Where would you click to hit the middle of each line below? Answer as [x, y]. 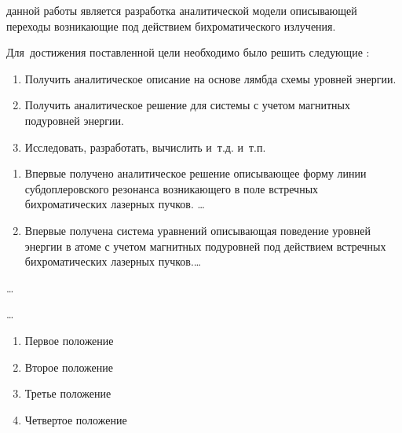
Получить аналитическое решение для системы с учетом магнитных [187, 105]
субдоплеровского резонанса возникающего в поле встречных [172, 188]
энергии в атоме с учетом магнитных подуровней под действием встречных [205, 246]
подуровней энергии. [74, 120]
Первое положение [69, 340]
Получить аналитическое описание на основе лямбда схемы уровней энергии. [210, 78]
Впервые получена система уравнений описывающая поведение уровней [198, 230]
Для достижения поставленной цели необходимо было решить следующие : [188, 52]
